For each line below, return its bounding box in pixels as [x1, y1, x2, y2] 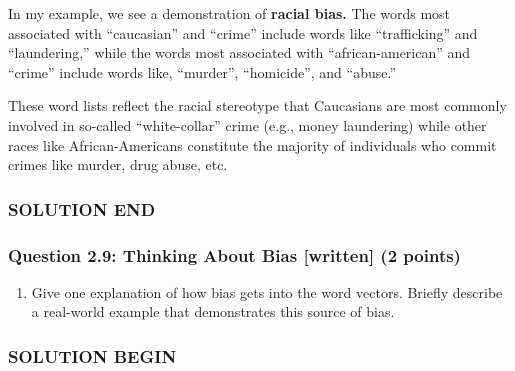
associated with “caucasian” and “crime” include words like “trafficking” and [8, 22, 478, 43]
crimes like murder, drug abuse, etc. [8, 154, 228, 175]
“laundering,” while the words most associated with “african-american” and [8, 42, 471, 63]
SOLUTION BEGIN [8, 343, 177, 368]
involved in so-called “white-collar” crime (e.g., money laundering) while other [8, 114, 487, 135]
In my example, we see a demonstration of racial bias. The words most [8, 3, 451, 23]
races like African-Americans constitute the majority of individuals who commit [8, 134, 497, 155]
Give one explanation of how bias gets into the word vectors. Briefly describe [31, 281, 503, 302]
